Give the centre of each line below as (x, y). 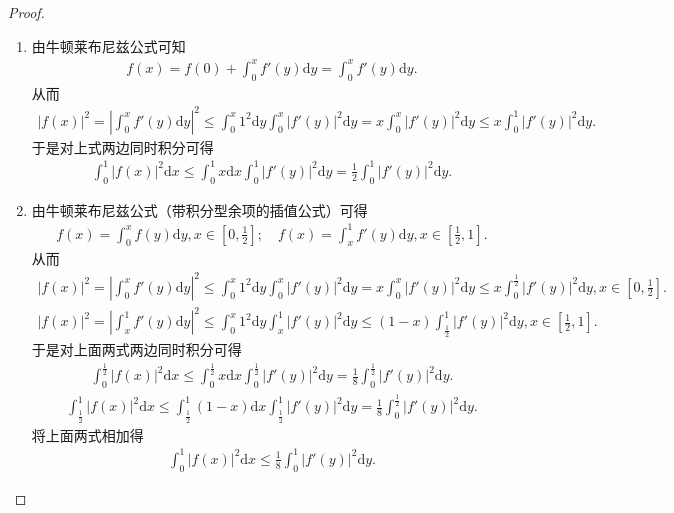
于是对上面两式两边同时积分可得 (136, 349)
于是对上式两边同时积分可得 (122, 146)
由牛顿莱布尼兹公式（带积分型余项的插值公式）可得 (199, 209)
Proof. (26, 12)
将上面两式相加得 (87, 434)
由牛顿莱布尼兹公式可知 (108, 45)
